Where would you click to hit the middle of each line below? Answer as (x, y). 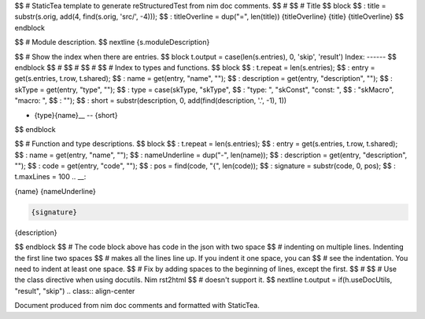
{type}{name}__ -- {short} (76, 115)
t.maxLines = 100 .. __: (50, 177)
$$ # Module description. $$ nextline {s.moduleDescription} (112, 42)
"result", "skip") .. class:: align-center (75, 291)
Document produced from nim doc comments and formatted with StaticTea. (137, 306)
